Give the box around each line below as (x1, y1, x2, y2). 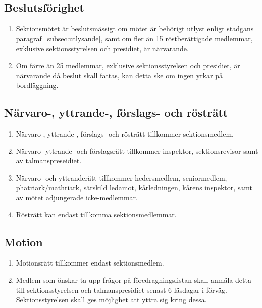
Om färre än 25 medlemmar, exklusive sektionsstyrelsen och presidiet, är (16, 60, 240, 70)
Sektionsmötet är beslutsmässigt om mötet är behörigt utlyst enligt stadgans (16, 23, 254, 34)
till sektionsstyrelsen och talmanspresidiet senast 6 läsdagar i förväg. (16, 284, 227, 295)
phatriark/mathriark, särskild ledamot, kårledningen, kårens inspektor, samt (16, 182, 253, 193)
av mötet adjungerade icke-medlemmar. (16, 192, 138, 202)
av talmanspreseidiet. (16, 155, 82, 166)
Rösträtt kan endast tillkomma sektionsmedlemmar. (16, 209, 177, 219)
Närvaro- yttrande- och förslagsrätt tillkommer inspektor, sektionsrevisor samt (16, 145, 258, 156)
